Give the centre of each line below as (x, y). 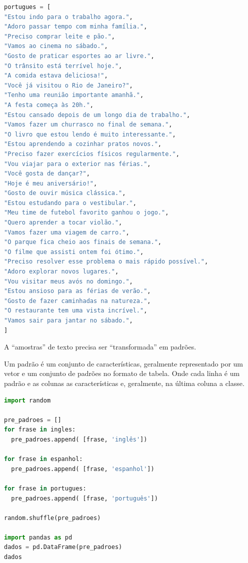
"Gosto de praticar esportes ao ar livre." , (79, 56)
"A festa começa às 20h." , (49, 105)
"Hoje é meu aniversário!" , (51, 183)
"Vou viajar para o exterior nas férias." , (77, 164)
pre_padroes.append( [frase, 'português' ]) (84, 498)
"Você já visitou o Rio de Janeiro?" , (68, 85)
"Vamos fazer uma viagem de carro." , (67, 232)
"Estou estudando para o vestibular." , (70, 203)
